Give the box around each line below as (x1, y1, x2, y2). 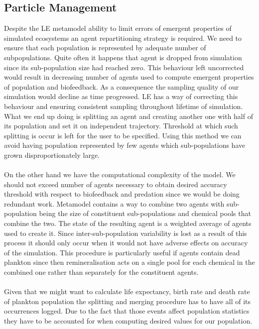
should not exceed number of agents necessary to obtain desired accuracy (4, 179, 227, 189)
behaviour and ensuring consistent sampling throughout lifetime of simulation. (4, 101, 243, 111)
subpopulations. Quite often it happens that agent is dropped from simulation (4, 52, 242, 62)
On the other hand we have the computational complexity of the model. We (4, 169, 236, 180)
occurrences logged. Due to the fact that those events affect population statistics (4, 306, 250, 316)
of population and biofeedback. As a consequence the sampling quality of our (4, 81, 239, 92)
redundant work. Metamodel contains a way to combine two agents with (4, 198, 225, 209)
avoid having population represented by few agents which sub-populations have (4, 140, 246, 150)
